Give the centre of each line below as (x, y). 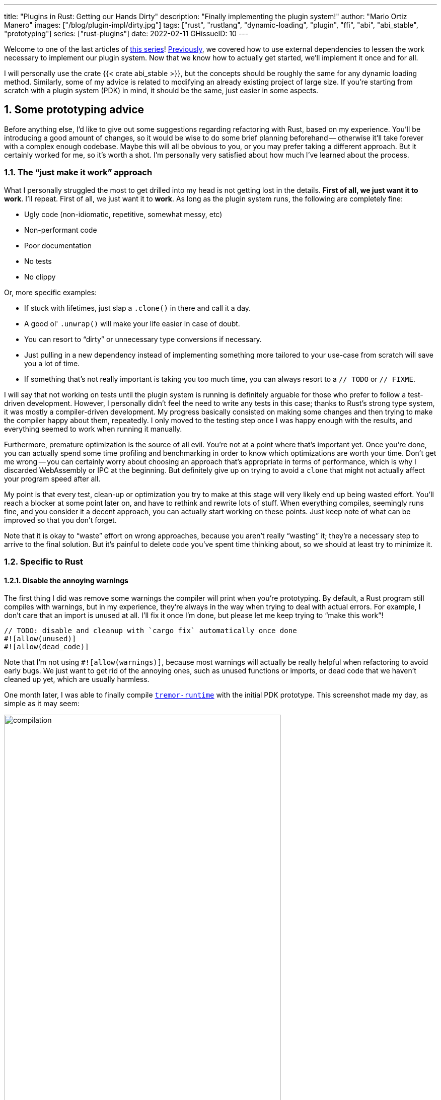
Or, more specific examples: (51, 292)
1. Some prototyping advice (74, 110)
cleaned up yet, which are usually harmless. (77, 679)
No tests (38, 261)
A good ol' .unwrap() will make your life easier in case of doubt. (132, 323)
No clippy (40, 277)
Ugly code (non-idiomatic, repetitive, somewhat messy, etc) (123, 214)
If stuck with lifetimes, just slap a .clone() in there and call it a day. (138, 308)
